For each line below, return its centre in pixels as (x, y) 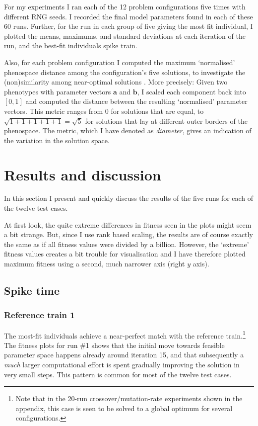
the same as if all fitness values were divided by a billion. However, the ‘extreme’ (127, 244)
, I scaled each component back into (192, 91)
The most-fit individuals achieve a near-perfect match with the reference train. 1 (125, 335)
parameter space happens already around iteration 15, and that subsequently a (124, 355)
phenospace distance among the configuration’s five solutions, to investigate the (125, 72)
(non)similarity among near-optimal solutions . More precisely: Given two (116, 82)
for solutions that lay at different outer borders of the (166, 121)
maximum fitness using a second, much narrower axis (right (95, 263)
